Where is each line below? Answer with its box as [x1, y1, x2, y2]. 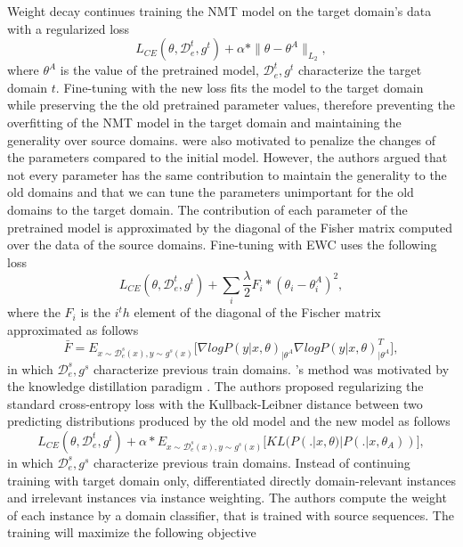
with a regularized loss [7, 19, 130, 37]
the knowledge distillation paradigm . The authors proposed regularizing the [7, 377, 424, 396]
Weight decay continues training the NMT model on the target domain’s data [7, 2, 432, 20]
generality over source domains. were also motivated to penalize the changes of [7, 130, 436, 149]
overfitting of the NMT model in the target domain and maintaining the [7, 112, 402, 131]
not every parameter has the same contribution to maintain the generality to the [7, 165, 447, 184]
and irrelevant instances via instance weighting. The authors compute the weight [7, 488, 447, 507]
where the [7, 303, 61, 322]
